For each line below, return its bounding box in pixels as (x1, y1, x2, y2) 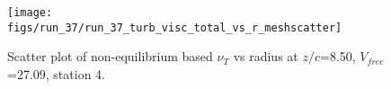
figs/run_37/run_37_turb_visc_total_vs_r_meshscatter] (7, 21, 342, 34)
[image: (7, 6, 53, 19)
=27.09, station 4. (7, 64, 105, 83)
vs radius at (233, 47, 298, 66)
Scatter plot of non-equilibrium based (7, 47, 213, 66)
